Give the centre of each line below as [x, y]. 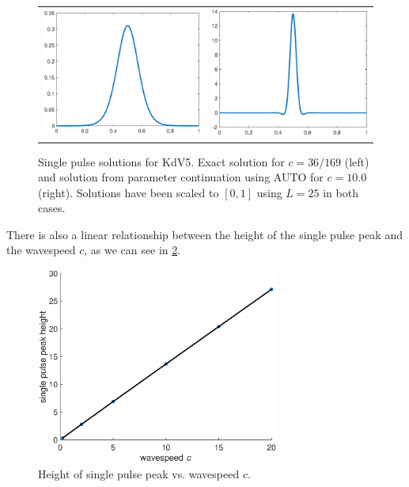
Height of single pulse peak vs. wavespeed [139, 473]
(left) [357, 161]
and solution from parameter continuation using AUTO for [181, 177]
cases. [52, 208]
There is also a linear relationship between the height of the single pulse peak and [204, 234]
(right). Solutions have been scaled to [129, 192]
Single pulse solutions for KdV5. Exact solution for [161, 161]
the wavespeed [41, 250]
